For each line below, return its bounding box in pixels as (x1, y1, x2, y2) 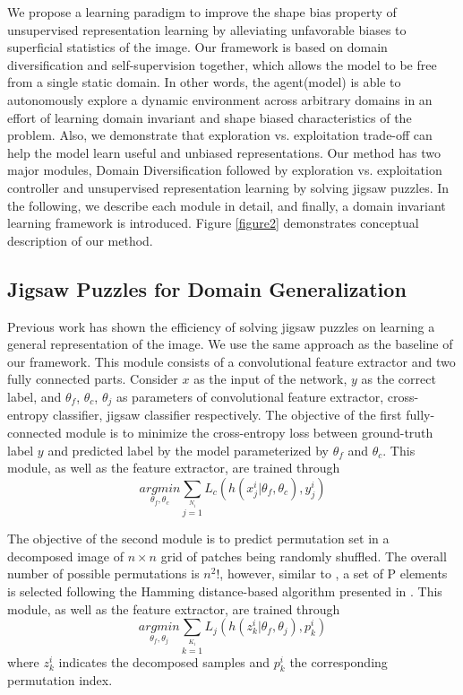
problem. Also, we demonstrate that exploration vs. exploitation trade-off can (7, 126, 433, 144)
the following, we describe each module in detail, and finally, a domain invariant (7, 195, 446, 214)
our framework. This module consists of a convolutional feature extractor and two (7, 352, 456, 370)
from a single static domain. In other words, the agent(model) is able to (7, 73, 401, 91)
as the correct (361, 369, 436, 388)
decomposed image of (7, 546, 124, 565)
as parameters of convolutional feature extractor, (116, 387, 384, 405)
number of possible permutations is (7, 564, 200, 583)
